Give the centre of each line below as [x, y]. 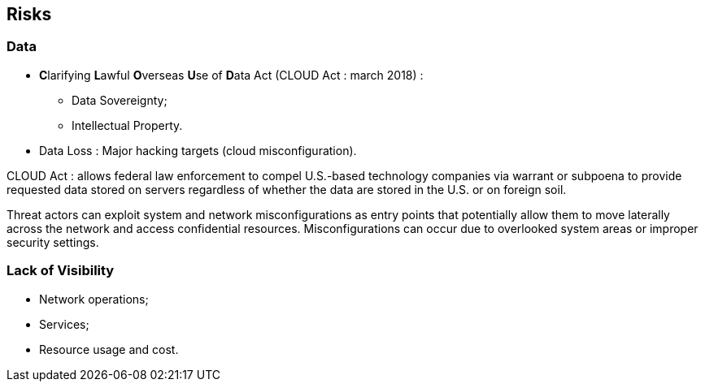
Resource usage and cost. [109, 349]
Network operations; [94, 299]
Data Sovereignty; [120, 100]
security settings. [53, 242]
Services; [64, 324]
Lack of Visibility [61, 271]
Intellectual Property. [127, 125]
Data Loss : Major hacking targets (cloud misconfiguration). [198, 150]
